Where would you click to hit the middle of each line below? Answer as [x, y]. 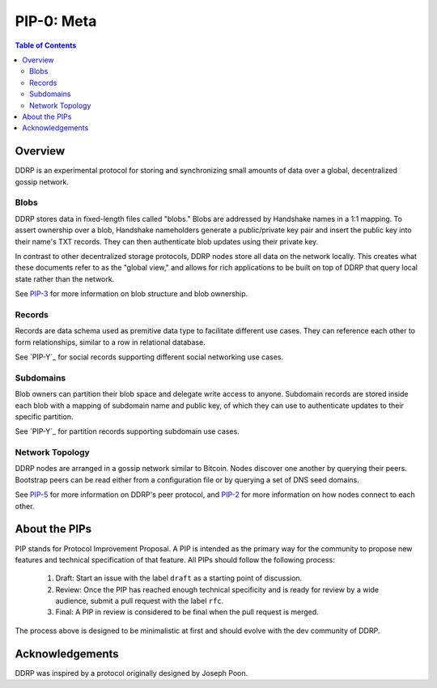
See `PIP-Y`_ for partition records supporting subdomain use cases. [127, 431]
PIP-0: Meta [56, 21]
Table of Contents [46, 45]
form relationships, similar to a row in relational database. [110, 342]
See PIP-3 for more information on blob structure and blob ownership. [132, 294]
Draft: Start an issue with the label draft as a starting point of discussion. [179, 578]
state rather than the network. [65, 278]
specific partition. [44, 416]
